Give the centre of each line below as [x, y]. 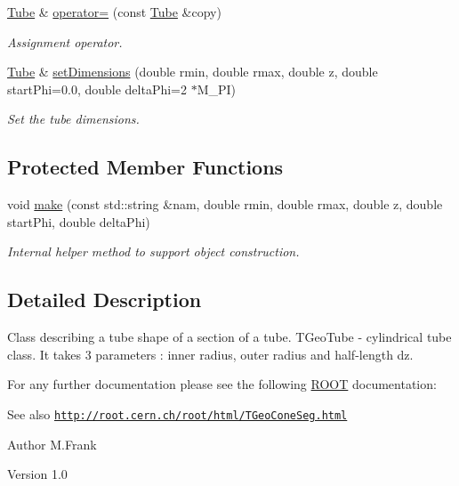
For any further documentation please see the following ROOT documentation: [222, 384]
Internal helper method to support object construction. [153, 251]
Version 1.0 [37, 474]
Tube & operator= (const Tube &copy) [114, 12]
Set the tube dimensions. [73, 119]
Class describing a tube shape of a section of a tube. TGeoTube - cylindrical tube [229, 337]
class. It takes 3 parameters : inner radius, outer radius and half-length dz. [210, 354]
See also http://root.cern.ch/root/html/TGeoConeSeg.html [177, 413]
